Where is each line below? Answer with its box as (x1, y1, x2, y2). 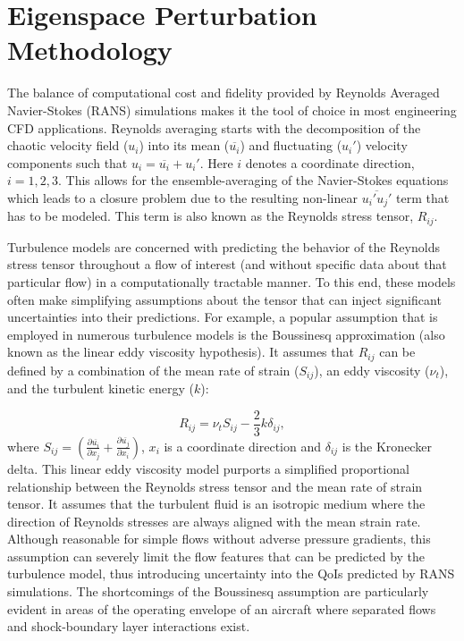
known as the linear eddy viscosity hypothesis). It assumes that (7, 342, 354, 361)
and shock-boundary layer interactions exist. (7, 617, 250, 636)
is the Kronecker (342, 436, 432, 455)
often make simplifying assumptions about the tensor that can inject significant (7, 290, 442, 308)
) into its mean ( (139, 136, 230, 155)
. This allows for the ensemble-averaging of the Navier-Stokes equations (57, 171, 449, 190)
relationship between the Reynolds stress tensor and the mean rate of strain (7, 477, 423, 495)
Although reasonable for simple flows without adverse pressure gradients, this (7, 529, 431, 548)
